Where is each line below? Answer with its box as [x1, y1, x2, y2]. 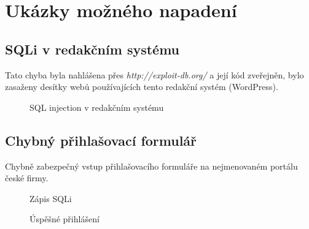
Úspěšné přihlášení [29, 212, 100, 225]
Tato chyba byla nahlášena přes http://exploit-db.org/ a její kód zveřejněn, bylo [5, 68, 304, 81]
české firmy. [5, 171, 49, 184]
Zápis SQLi [29, 192, 72, 205]
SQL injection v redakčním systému [29, 100, 164, 113]
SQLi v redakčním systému [5, 39, 180, 58]
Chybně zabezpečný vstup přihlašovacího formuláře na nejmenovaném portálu [5, 159, 298, 172]
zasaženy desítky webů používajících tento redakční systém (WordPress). [5, 80, 278, 93]
